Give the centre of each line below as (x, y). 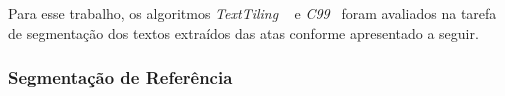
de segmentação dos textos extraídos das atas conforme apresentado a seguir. (243, 32)
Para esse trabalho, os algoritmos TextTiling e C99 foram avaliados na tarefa (252, 13)
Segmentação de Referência (120, 77)
